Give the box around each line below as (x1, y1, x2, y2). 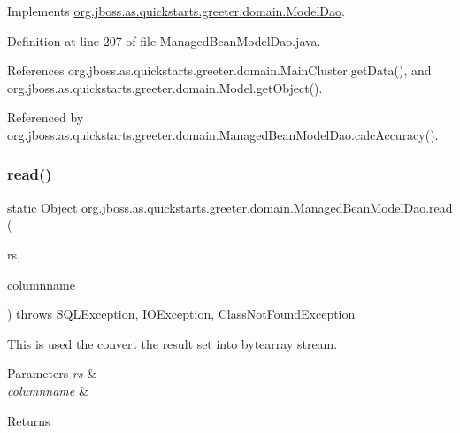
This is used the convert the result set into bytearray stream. (7, 334, 338, 352)
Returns (7, 411, 50, 429)
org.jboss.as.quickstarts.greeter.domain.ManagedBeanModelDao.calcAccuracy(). (7, 125, 439, 143)
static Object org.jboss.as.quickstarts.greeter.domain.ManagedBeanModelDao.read (7, 197, 453, 216)
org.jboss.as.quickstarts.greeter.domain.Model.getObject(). (7, 78, 323, 97)
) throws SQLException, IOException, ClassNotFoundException (7, 305, 356, 323)
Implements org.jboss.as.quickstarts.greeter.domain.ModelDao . (7, 2, 345, 19)
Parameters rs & (7, 364, 97, 383)
